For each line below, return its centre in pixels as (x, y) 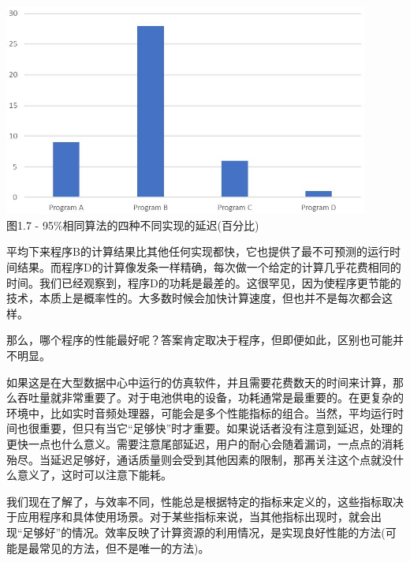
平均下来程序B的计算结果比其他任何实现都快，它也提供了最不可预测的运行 (198, 251)
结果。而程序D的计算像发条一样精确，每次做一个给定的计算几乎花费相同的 (209, 267)
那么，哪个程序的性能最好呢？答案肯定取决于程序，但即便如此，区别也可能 (199, 340)
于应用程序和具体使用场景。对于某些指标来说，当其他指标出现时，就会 (188, 517)
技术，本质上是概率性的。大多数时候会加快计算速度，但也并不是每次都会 (194, 298)
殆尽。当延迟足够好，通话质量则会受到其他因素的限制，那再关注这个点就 (194, 459)
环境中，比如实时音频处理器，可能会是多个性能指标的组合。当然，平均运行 (199, 412)
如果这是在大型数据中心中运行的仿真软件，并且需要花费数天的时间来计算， (199, 382)
